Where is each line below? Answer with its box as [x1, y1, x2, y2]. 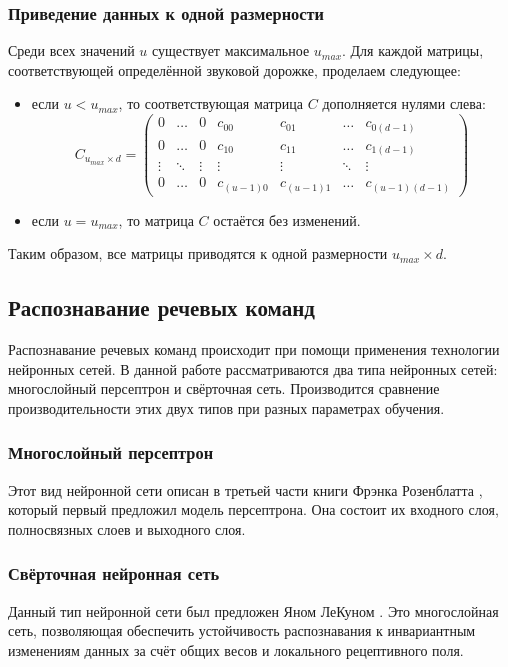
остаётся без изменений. [213, 209, 361, 230]
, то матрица [118, 209, 194, 230]
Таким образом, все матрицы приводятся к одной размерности [8, 243, 388, 264]
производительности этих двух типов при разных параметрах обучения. [8, 397, 445, 418]
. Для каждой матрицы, [342, 40, 484, 61]
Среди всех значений [8, 40, 135, 61]
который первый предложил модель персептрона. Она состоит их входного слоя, [8, 499, 499, 520]
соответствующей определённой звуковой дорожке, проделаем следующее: [8, 59, 461, 80]
